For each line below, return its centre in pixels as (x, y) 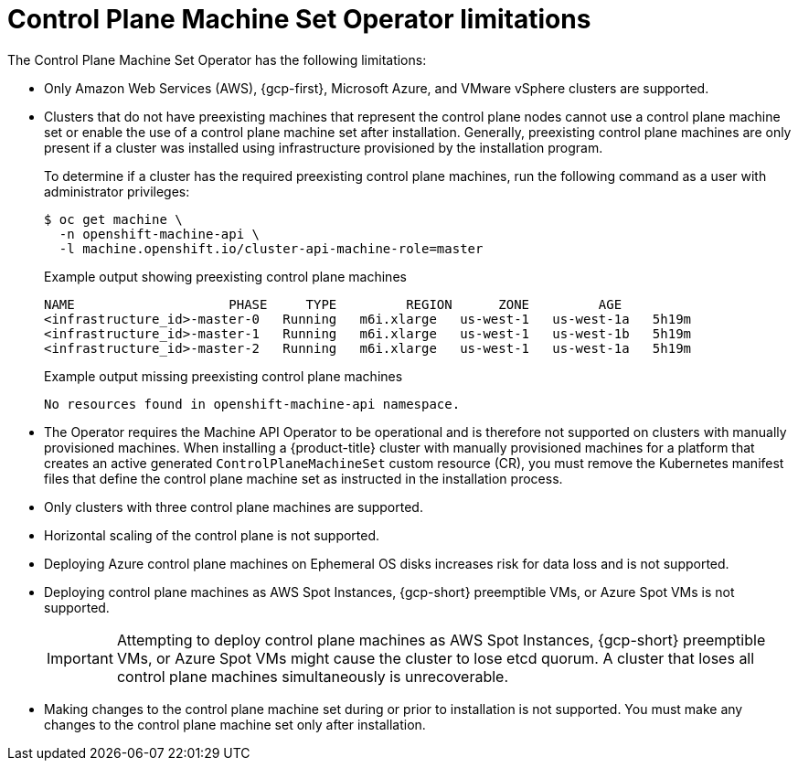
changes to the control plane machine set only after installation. (235, 724)
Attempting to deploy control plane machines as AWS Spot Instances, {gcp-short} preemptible (441, 640)
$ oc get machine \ (113, 219)
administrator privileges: (117, 191)
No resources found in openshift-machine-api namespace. (252, 404)
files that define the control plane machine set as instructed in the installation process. (303, 478)
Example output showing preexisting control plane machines (225, 276)
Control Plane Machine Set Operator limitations (299, 19)
